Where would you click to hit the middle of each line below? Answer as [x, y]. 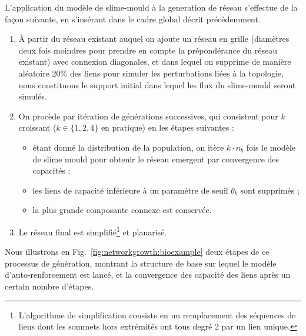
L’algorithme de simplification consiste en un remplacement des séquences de [157, 315]
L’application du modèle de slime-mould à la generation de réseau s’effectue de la [151, 7]
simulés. [33, 96]
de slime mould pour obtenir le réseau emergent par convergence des [156, 159]
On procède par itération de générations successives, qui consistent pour [148, 116]
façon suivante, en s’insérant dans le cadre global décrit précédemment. [133, 19]
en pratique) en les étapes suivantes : [167, 127]
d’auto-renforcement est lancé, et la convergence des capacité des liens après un [148, 275]
